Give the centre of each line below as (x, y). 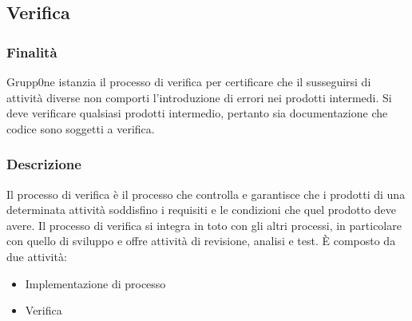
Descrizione (44, 164)
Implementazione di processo (95, 283)
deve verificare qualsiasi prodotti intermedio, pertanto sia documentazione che (197, 113)
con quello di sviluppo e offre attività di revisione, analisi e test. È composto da (201, 241)
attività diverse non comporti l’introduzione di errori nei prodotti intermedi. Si (199, 97)
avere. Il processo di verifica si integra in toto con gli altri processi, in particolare (204, 225)
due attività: (37, 256)
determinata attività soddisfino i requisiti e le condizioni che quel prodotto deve (202, 210)
